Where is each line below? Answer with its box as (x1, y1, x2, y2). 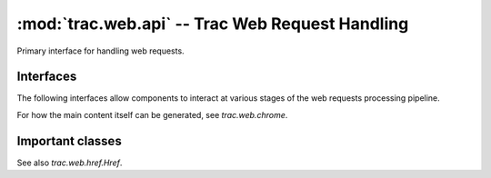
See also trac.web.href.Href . (16, 157, 123, 168)
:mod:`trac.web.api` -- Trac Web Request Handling (16, 14, 409, 34)
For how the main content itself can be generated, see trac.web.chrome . (16, 109, 288, 120)
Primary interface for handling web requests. (16, 45, 185, 56)
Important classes (16, 133, 122, 149)
